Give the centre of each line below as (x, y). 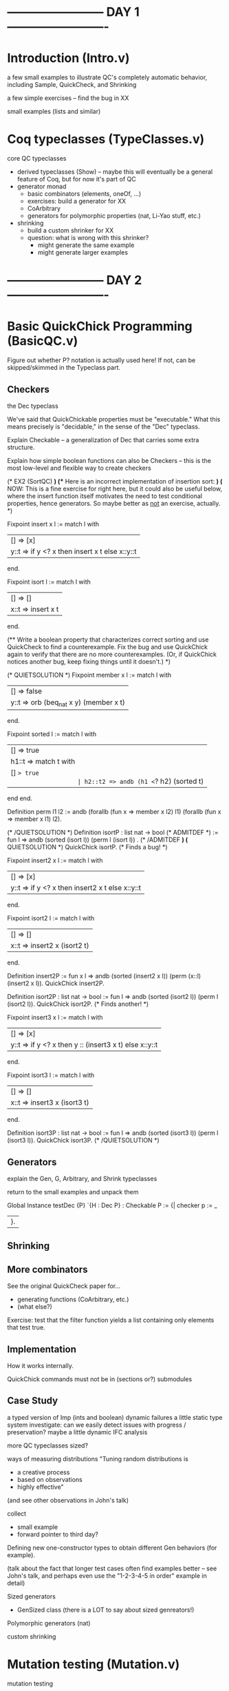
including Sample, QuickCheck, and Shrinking (72, 85)
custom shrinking (32, 1636)
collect (17, 1513)
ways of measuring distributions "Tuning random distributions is (98, 1458)
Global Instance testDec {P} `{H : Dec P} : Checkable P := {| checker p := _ (112, 1205)
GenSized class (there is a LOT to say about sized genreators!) (106, 1610)
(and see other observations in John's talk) (68, 1500)
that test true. (26, 1327)
